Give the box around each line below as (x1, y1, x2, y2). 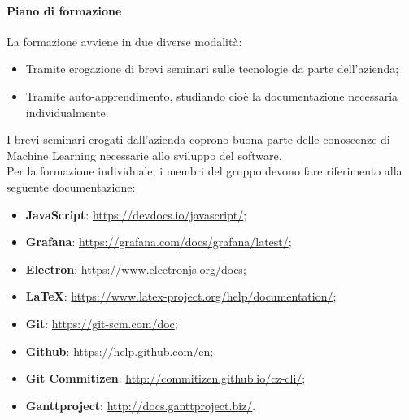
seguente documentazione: (7, 178, 136, 195)
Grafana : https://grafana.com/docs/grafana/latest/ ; (25, 233, 292, 250)
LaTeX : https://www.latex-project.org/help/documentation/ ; (25, 288, 337, 305)
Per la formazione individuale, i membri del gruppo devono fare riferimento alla (7, 162, 402, 180)
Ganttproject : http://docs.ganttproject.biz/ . (25, 396, 256, 414)
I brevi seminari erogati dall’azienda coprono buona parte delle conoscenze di (7, 131, 390, 148)
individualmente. (25, 103, 109, 120)
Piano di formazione (7, 2, 122, 19)
